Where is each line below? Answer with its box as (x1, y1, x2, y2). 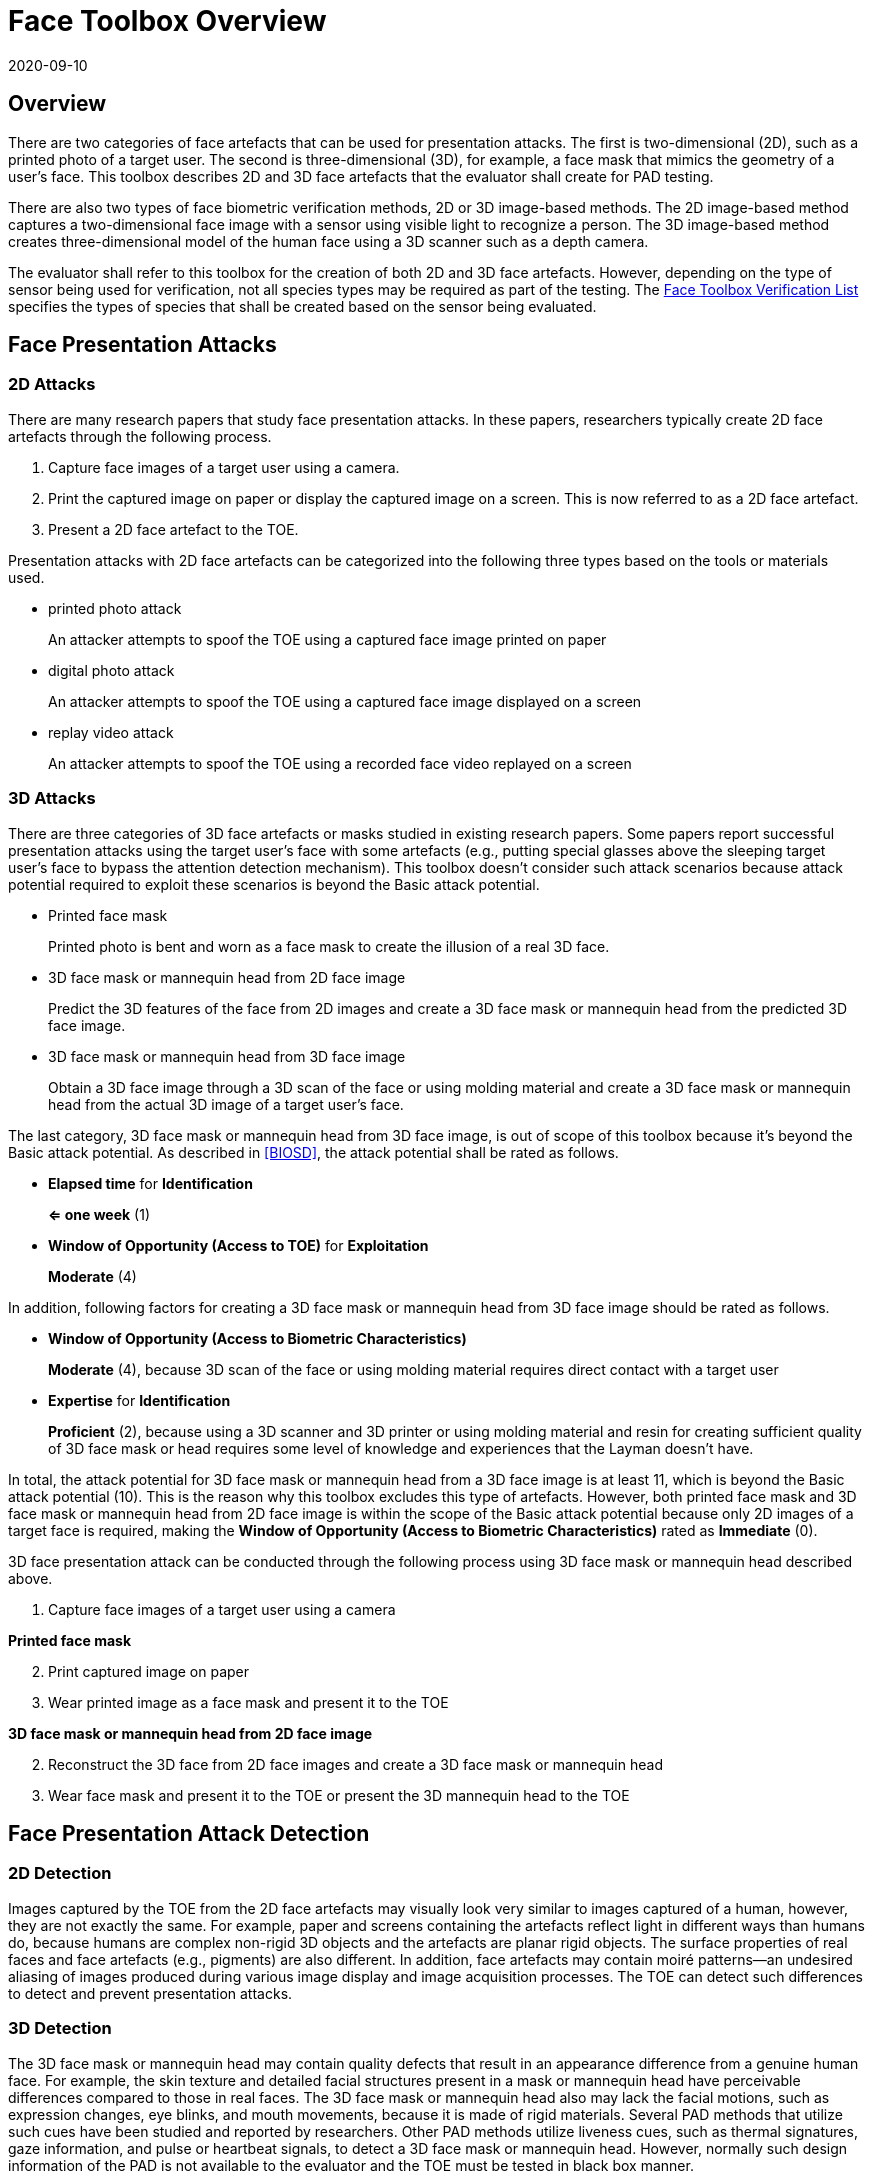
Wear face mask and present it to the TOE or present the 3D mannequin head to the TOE (48, 1786, 630, 1804)
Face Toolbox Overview (8, 4, 327, 38)
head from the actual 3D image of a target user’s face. (48, 1095, 404, 1113)
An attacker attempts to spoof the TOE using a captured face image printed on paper (48, 630, 607, 648)
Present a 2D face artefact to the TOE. (48, 520, 299, 538)
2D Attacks (8, 374, 96, 395)
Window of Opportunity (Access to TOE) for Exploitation (48, 1236, 429, 1254)
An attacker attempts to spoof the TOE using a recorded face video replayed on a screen (48, 754, 632, 772)
